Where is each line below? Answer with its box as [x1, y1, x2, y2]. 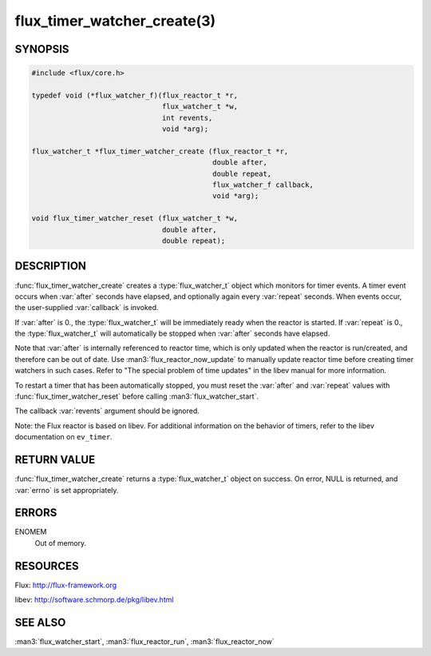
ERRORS [14, 506, 57, 519]
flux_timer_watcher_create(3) [14, 12, 216, 30]
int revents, [161, 113, 213, 122]
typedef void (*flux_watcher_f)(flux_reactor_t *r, [31, 90, 239, 100]
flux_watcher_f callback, [212, 181, 314, 189]
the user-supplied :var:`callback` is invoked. [14, 303, 159, 312]
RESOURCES [14, 559, 79, 573]
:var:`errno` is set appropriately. [14, 485, 119, 495]
